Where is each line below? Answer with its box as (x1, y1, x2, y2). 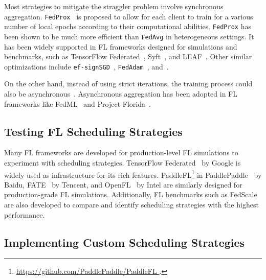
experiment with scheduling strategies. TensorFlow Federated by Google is (4, 157, 241, 168)
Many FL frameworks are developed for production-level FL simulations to (4, 147, 238, 158)
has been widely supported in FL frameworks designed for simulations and (4, 41, 237, 52)
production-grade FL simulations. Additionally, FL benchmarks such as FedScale (4, 189, 257, 200)
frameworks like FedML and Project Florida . (4, 98, 151, 109)
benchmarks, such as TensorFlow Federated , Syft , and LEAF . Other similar (4, 51, 252, 62)
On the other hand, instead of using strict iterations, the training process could (4, 78, 253, 89)
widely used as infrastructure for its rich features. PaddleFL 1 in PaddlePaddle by (4, 168, 262, 180)
